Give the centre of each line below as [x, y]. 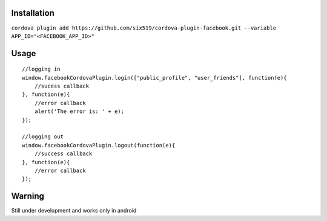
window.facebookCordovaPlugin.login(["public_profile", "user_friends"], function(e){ [154, 78]
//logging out [43, 137]
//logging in [41, 69]
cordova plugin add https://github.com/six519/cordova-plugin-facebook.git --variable [144, 28]
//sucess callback [62, 86]
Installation [33, 13]
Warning [28, 196]
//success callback [63, 154]
